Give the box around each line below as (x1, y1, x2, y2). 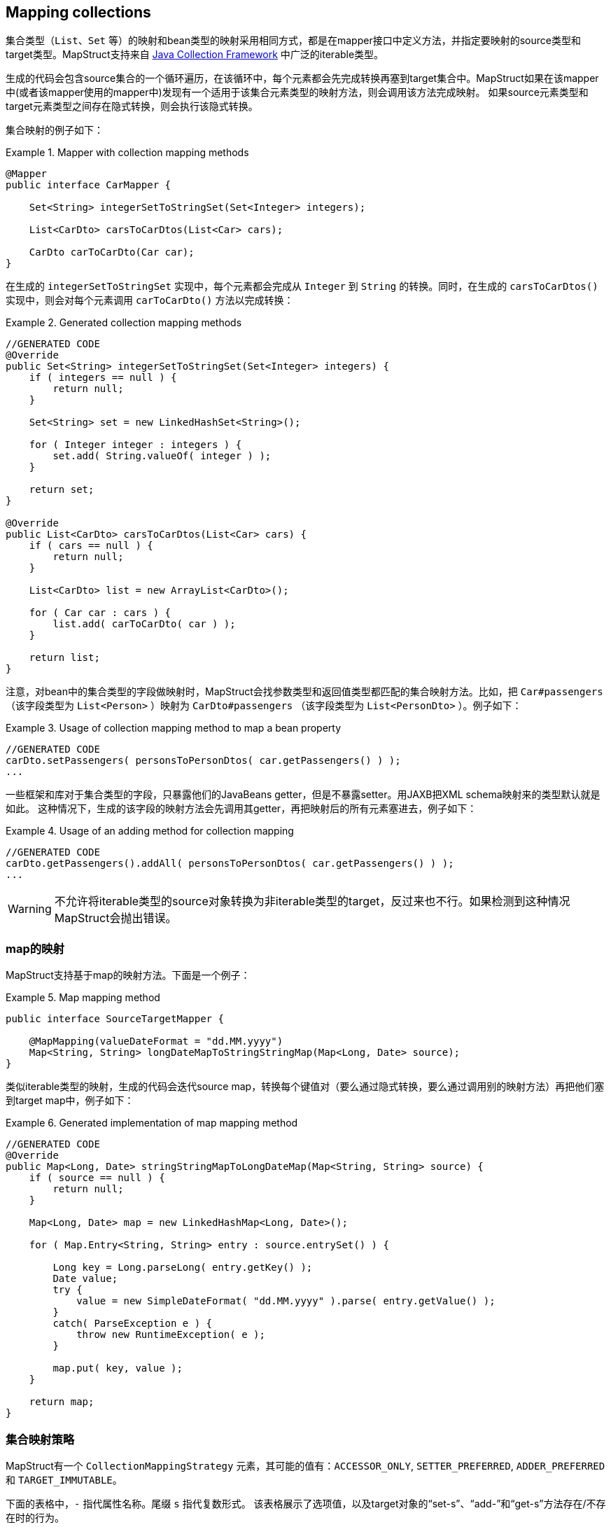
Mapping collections (6, 4, 151, 21)
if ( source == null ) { (29, 1172, 165, 1184)
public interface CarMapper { (6, 179, 171, 191)
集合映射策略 (6, 1432, 75, 1446)
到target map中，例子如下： (6, 1094, 134, 1107)
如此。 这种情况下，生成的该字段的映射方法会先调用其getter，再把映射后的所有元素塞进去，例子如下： (6, 802, 477, 815)
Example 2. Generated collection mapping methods (6, 316, 242, 329)
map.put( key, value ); (52, 1362, 183, 1374)
